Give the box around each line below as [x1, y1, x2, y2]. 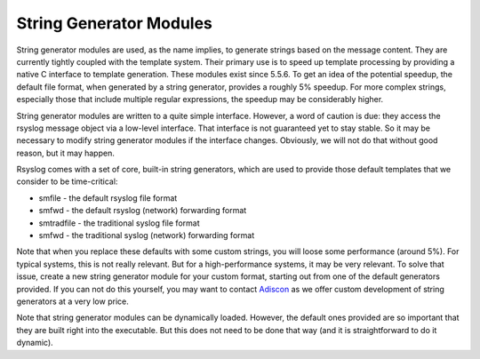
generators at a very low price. [16, 296, 129, 307]
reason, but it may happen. [16, 148, 115, 158]
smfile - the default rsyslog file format [38, 192, 178, 203]
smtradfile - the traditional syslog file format [38, 218, 200, 228]
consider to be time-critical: [16, 176, 118, 187]
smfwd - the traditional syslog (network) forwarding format [38, 230, 255, 241]
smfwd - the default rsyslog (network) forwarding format [38, 205, 247, 216]
